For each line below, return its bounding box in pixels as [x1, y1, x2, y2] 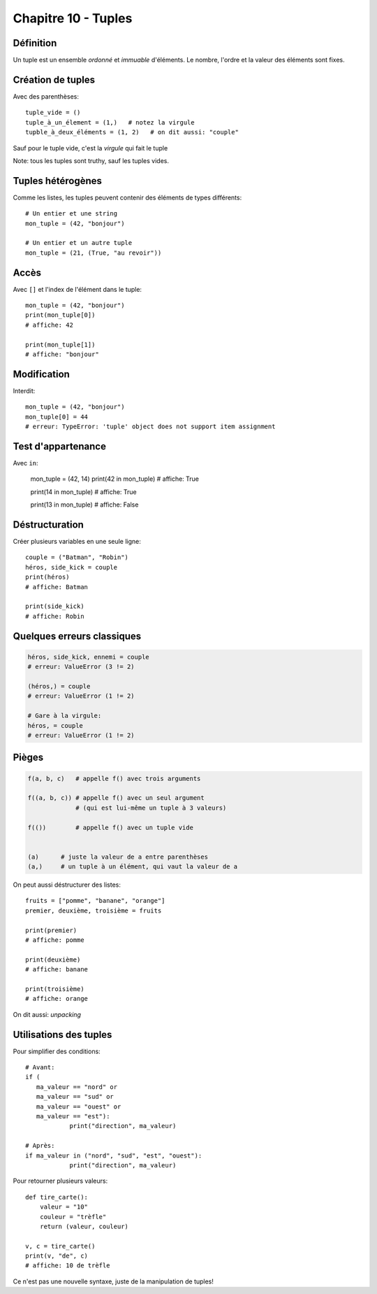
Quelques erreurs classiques [13, 630, 142, 642]
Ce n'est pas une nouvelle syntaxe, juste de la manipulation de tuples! [13, 1277, 214, 1286]
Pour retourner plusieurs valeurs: [13, 1176, 108, 1186]
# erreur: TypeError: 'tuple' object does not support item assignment [25, 423, 276, 430]
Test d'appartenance [13, 440, 106, 452]
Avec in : [13, 459, 38, 467]
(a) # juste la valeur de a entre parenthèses [27, 852, 209, 861]
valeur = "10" [39, 1203, 89, 1211]
